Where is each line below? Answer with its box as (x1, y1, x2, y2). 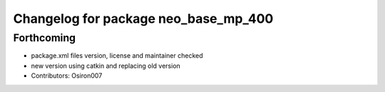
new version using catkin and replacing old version (31, 61, 181, 70)
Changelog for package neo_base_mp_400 (13, 11, 274, 26)
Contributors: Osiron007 (31, 71, 103, 80)
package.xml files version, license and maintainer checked (31, 51, 203, 60)
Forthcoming (13, 31, 76, 44)
